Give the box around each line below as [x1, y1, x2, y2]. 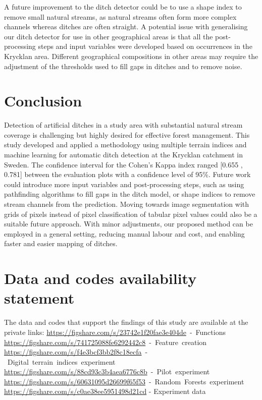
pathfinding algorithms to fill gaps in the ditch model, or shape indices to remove [4, 189, 255, 199]
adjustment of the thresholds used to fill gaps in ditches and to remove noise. [4, 61, 242, 71]
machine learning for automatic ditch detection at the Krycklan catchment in [4, 149, 243, 160]
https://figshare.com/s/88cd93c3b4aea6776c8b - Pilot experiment [4, 366, 210, 377]
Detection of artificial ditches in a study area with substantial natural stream [4, 120, 243, 130]
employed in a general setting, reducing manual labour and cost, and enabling [4, 228, 245, 239]
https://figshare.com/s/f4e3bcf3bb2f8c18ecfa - [4, 347, 148, 357]
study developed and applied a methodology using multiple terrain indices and [4, 139, 247, 150]
